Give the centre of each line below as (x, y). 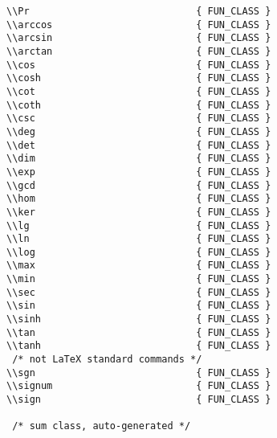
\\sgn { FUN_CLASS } (139, 373)
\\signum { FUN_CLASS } (139, 386)
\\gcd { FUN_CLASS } (139, 185)
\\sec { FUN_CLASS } (139, 292)
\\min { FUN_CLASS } (139, 279)
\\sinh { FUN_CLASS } (139, 319)
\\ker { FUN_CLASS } (139, 212)
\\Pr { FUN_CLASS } (139, 11)
